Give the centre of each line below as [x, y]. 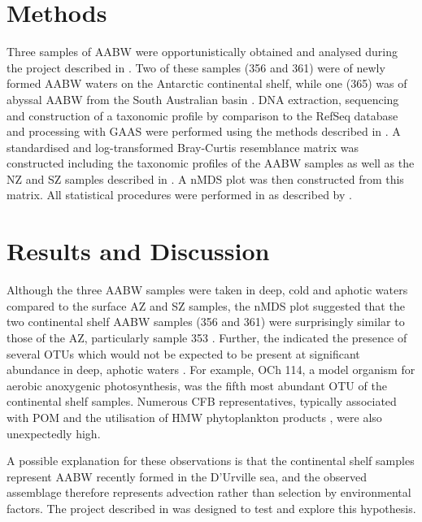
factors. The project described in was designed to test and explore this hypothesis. [211, 508]
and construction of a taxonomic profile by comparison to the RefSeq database [202, 115]
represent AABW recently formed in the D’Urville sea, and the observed [187, 476]
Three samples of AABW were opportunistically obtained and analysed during [202, 52]
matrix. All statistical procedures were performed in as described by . [179, 195]
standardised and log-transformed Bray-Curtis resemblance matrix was [183, 147]
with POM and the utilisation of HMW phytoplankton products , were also [194, 417]
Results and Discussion [138, 251]
